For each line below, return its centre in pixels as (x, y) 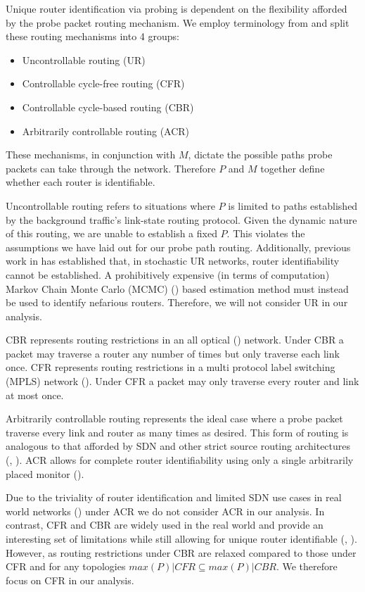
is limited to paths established (293, 205)
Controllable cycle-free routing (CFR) (103, 83)
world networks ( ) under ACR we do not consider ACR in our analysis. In (165, 511)
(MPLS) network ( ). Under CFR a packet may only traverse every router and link (182, 381)
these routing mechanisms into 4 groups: (92, 36)
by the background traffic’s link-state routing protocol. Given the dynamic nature (181, 219)
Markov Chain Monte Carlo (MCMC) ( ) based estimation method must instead (177, 288)
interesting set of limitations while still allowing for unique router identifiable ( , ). (181, 539)
